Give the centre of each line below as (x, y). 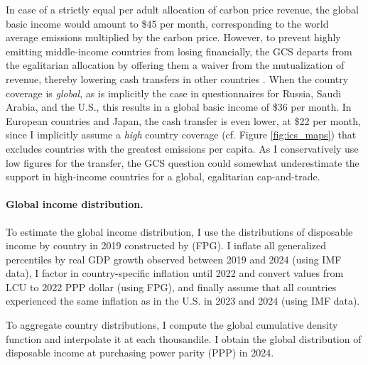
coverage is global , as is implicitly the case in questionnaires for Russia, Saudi (174, 93)
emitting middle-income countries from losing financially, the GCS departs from (179, 51)
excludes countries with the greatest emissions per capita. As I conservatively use (182, 148)
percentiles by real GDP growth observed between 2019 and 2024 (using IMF (174, 259)
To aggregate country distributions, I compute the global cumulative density (172, 325)
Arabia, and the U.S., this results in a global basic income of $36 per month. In (179, 107)
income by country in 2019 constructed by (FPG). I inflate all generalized (166, 245)
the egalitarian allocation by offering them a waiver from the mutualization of (175, 65)
